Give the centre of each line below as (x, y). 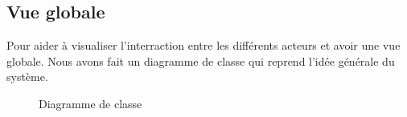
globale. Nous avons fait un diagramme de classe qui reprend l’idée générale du (201, 61)
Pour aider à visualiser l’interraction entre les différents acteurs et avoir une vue (203, 45)
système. (27, 77)
